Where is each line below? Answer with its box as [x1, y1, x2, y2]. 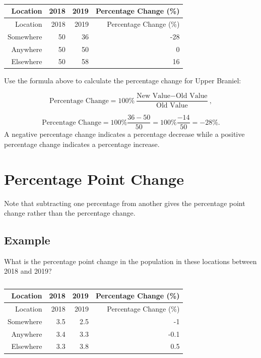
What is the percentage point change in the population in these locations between [4, 255, 257, 266]
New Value [137, 92, 171, 100]
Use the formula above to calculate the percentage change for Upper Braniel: [4, 75, 241, 86]
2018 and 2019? [4, 266, 52, 276]
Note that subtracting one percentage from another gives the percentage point [4, 197, 245, 208]
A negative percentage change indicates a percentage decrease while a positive [4, 129, 245, 139]
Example [4, 232, 50, 248]
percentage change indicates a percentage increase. [4, 138, 160, 149]
